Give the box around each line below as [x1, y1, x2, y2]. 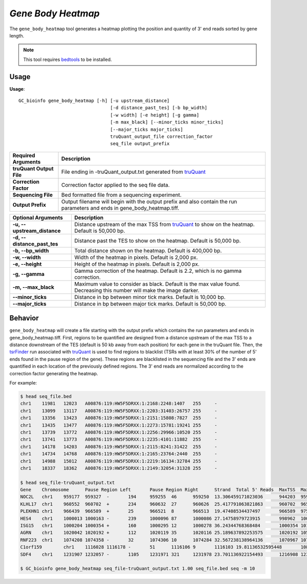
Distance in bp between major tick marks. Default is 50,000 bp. [74, 300, 227, 307]
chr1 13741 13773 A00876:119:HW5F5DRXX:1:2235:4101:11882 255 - [20, 436, 217, 442]
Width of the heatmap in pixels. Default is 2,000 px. [74, 254, 198, 261]
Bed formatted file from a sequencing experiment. [61, 191, 182, 198]
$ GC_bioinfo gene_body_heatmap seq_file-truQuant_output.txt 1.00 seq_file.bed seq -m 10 [20, 566, 255, 572]
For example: [9, 380, 37, 386]
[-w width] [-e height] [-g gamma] [110, 112, 200, 118]
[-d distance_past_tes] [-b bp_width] [110, 105, 208, 111]
